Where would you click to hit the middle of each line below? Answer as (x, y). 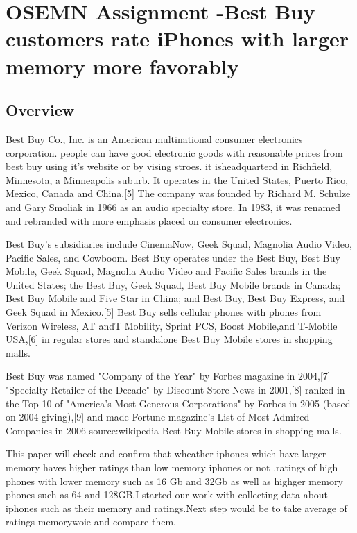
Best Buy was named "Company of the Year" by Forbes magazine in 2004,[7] (168, 376)
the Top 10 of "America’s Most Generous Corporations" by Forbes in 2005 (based (178, 403)
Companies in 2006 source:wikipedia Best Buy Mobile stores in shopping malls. (174, 430)
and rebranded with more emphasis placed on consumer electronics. (149, 220)
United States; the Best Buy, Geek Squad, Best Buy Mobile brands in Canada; (173, 284)
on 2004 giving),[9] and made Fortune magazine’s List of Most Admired (158, 417)
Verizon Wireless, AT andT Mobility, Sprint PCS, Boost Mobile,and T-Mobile (172, 325)
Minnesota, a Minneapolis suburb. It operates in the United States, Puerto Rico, (177, 179)
